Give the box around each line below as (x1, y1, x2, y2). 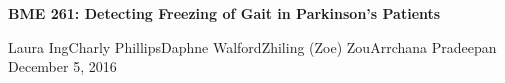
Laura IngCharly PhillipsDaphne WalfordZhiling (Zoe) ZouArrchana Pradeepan (8, 36, 497, 57)
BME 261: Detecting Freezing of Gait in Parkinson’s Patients (8, 3, 441, 23)
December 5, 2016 (8, 56, 117, 77)
